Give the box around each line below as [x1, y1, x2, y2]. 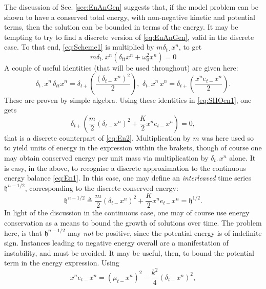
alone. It [229, 152, 256, 163]
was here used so [201, 132, 254, 143]
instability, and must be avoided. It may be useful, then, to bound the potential [4, 247, 254, 258]
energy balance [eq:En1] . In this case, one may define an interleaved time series [4, 172, 251, 183]
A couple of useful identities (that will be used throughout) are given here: [4, 62, 238, 73]
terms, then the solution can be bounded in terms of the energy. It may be [4, 21, 238, 32]
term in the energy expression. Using [4, 257, 119, 268]
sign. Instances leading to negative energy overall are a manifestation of [4, 237, 229, 248]
